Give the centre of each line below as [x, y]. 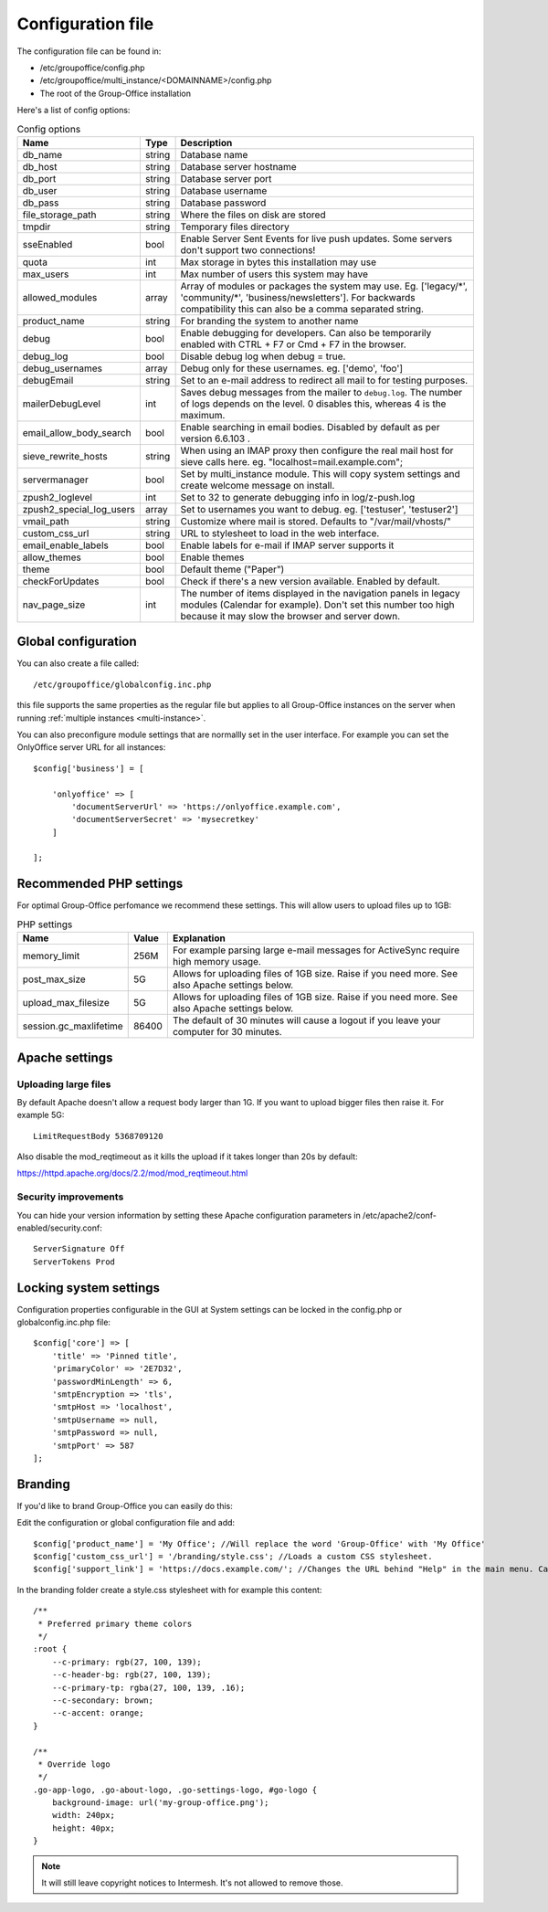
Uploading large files [64, 1084]
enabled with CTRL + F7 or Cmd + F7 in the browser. [293, 344]
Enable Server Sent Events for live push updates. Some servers [316, 238]
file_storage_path [59, 215]
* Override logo [74, 1764]
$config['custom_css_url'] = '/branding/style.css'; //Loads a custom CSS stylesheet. [233, 1557]
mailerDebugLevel [61, 404]
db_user [40, 190]
